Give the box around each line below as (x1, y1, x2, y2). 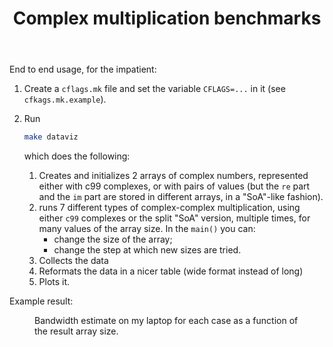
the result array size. (34, 325, 119, 337)
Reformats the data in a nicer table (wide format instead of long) (38, 265, 304, 277)
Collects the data (38, 255, 109, 267)
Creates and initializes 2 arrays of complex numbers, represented (38, 170, 309, 182)
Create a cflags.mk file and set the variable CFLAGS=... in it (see (23, 83, 286, 95)
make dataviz (23, 132, 79, 142)
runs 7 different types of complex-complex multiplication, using (38, 202, 301, 214)
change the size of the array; (53, 233, 173, 246)
